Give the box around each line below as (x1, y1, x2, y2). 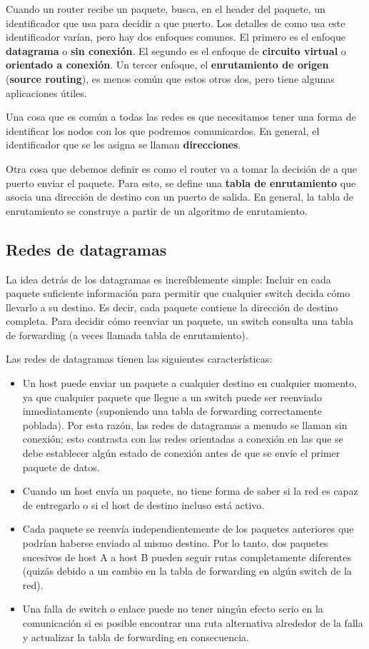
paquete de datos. (22, 459, 100, 474)
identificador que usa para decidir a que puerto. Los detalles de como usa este (6, 15, 345, 30)
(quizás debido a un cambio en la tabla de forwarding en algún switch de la (22, 563, 352, 578)
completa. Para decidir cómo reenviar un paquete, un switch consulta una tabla (6, 313, 354, 328)
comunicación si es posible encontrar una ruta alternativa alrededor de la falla (22, 615, 363, 630)
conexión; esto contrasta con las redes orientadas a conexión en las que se (22, 431, 343, 446)
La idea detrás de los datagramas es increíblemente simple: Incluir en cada (6, 271, 331, 286)
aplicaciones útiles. (6, 85, 87, 100)
